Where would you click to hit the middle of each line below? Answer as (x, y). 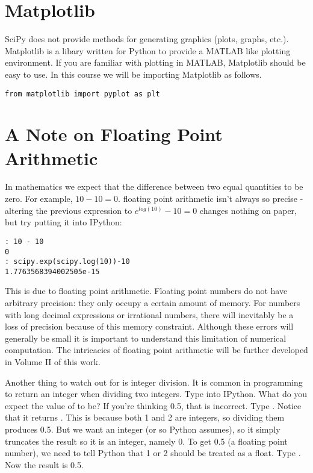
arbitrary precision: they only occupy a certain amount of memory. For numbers (153, 303)
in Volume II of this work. (53, 362)
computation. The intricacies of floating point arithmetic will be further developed (156, 350)
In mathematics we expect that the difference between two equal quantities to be (154, 186)
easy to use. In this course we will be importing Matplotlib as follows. (133, 74)
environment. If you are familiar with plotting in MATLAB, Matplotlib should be (155, 62)
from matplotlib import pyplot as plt (82, 94)
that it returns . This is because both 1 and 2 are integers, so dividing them (145, 417)
